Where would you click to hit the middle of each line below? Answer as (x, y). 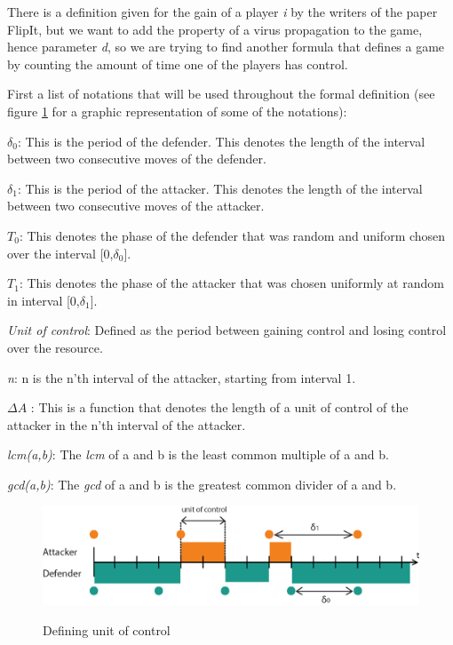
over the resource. (55, 347)
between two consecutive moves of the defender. (137, 159)
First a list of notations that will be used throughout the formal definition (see (221, 94)
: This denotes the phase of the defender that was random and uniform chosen (232, 235)
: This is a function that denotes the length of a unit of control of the (219, 407)
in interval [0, (44, 300)
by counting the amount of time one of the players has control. (178, 64)
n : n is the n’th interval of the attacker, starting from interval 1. (182, 377)
